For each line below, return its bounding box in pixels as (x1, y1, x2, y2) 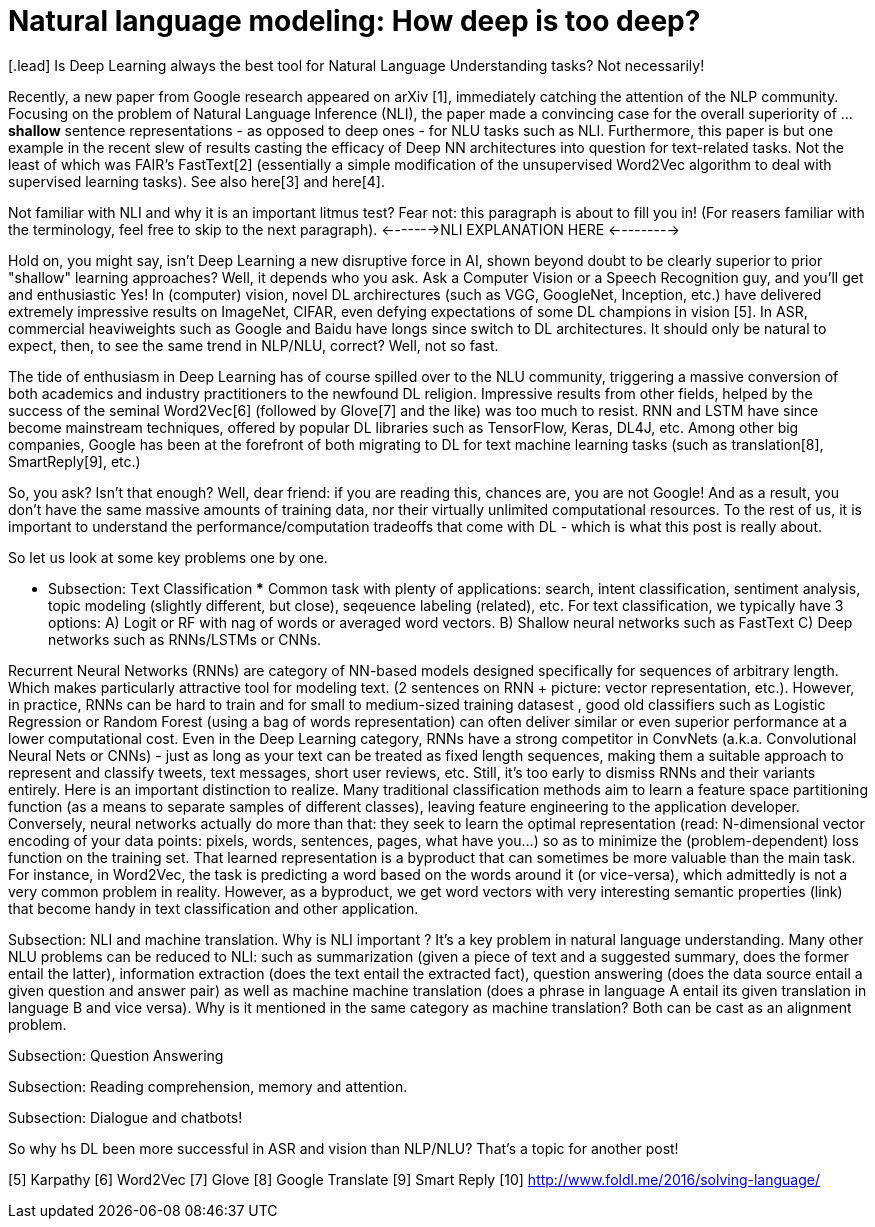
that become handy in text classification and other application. (8, 899, 419, 917)
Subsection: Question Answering (8, 1046, 224, 1064)
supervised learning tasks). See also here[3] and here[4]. (8, 172, 385, 190)
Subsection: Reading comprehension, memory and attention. (8, 1077, 408, 1095)
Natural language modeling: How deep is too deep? (8, 4, 701, 38)
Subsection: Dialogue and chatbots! (8, 1108, 243, 1126)
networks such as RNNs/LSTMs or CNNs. (48, 630, 322, 648)
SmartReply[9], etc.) (8, 452, 141, 470)
